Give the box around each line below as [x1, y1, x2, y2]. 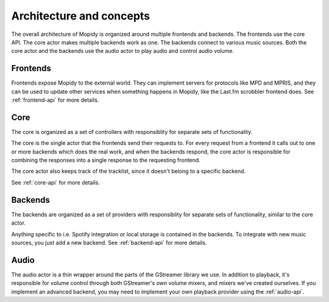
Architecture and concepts [11, 9, 150, 23]
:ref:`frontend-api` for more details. [11, 96, 99, 104]
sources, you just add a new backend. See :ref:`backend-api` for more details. [11, 239, 207, 246]
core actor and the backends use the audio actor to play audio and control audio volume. [11, 47, 235, 55]
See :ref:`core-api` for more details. [11, 178, 101, 186]
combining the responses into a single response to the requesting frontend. [11, 156, 200, 164]
